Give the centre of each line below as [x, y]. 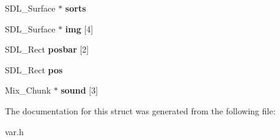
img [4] [79, 28]
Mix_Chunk [28, 90]
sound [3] [79, 90]
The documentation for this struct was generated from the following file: [140, 110]
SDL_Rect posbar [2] [47, 49]
